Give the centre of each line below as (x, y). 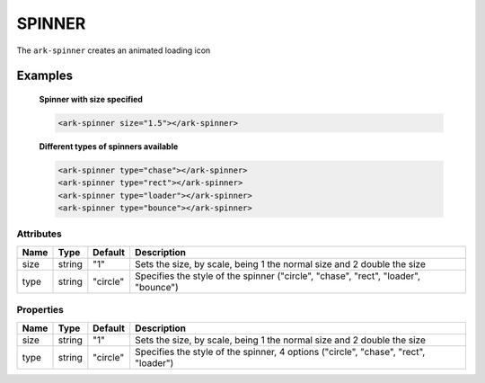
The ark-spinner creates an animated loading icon (114, 50)
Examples (45, 76)
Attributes (39, 234)
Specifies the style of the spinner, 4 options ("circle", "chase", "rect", (280, 352)
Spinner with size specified (91, 99)
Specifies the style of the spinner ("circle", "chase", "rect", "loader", (278, 276)
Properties (40, 310)
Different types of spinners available (109, 146)
